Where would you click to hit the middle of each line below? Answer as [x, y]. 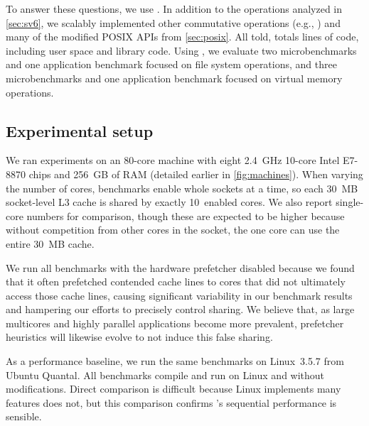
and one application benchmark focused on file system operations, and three [171, 64]
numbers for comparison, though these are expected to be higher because [186, 215]
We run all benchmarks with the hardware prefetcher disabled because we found [180, 267]
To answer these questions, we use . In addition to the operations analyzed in [174, 9]
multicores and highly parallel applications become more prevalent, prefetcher [175, 323]
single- [350, 202]
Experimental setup [80, 130]
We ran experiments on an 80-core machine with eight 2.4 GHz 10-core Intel [173, 160]
